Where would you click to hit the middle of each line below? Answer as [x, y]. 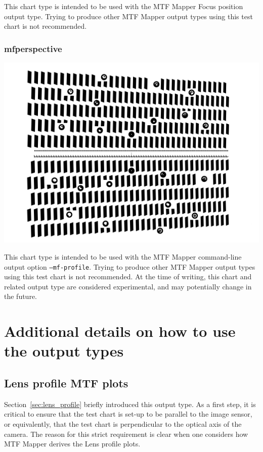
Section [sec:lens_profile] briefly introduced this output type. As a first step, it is [130, 404]
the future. [21, 296]
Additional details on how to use [120, 331]
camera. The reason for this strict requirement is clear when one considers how [126, 434]
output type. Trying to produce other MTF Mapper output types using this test [128, 16]
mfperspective [33, 48]
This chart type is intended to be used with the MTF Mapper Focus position [124, 6]
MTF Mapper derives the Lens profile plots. [72, 444]
